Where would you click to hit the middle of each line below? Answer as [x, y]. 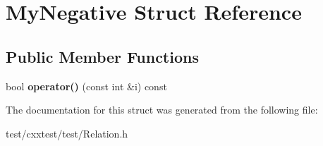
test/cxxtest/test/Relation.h [67, 133]
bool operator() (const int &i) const [86, 86]
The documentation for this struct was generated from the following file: [162, 110]
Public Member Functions [102, 56]
